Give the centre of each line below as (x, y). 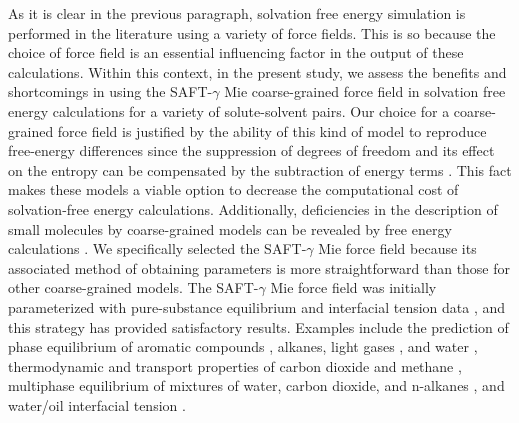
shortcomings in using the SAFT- (110, 91)
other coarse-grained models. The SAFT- (133, 287)
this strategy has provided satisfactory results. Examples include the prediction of (258, 326)
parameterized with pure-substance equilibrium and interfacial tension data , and (257, 306)
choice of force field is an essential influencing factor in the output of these (236, 52)
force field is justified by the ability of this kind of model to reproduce (272, 130)
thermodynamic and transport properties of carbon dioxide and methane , (235, 365)
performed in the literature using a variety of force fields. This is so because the (252, 32)
